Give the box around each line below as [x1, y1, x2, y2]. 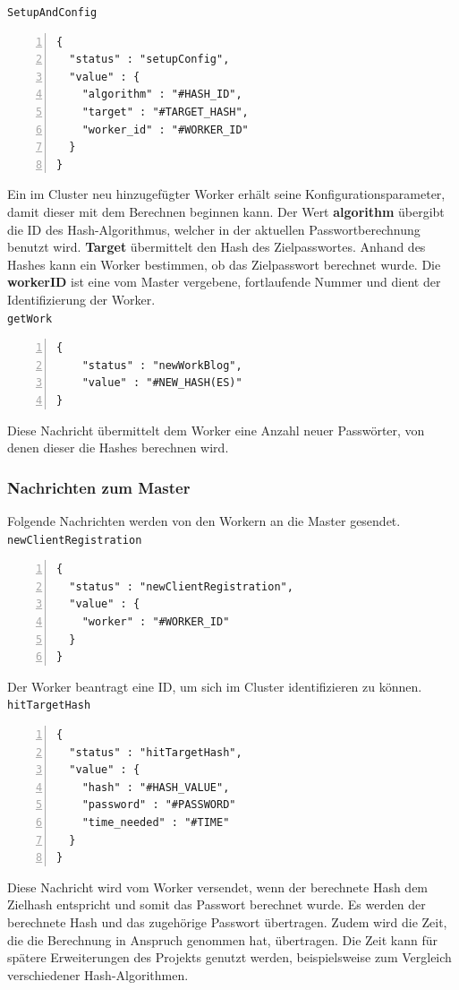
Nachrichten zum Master [7, 476, 191, 498]
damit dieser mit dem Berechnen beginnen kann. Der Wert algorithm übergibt [7, 202, 445, 220]
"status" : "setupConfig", [69, 53, 230, 66]
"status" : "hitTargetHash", [69, 745, 242, 759]
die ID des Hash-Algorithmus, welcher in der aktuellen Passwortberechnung [7, 220, 421, 238]
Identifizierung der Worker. [7, 289, 156, 308]
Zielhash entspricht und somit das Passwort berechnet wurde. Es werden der [7, 895, 426, 914]
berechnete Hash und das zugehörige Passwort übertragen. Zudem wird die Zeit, [7, 913, 447, 931]
